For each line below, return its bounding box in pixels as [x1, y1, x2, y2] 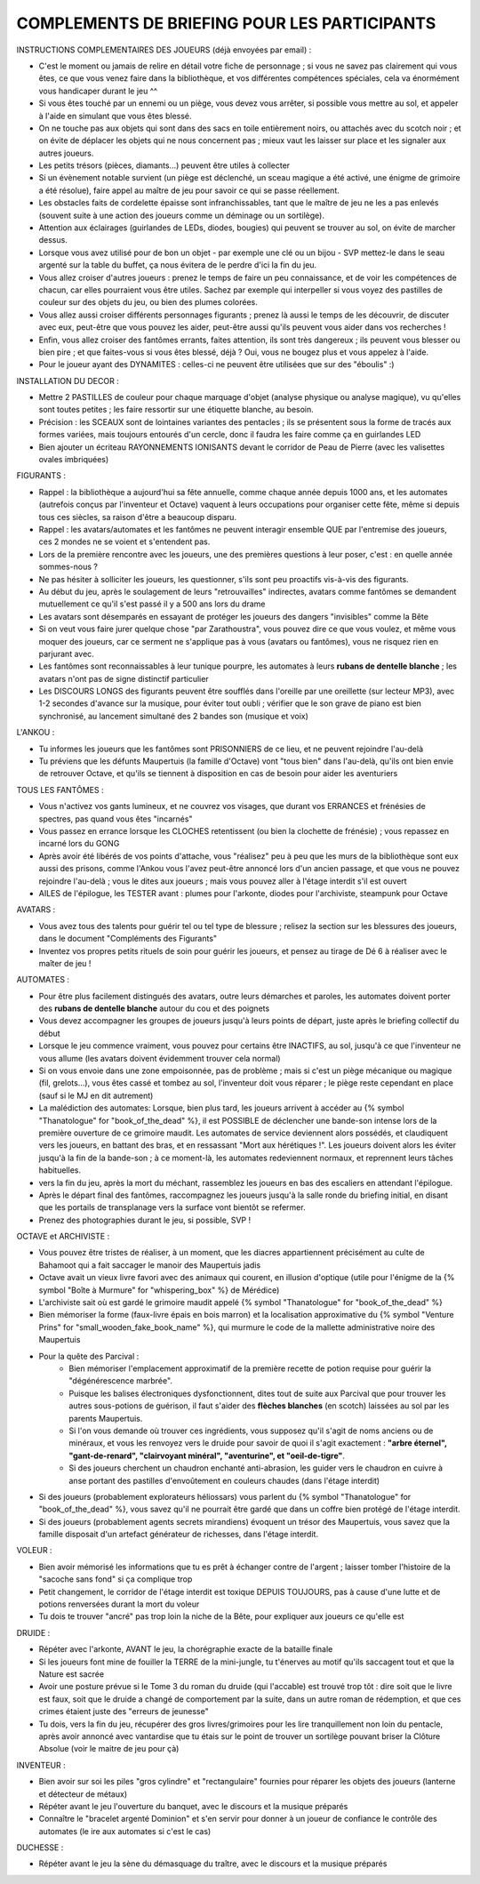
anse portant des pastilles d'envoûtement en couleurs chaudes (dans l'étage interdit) [68, 1475, 380, 1486]
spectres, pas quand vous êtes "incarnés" [38, 814, 193, 824]
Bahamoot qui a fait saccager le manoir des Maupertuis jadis [38, 1259, 261, 1271]
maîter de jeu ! [38, 958, 92, 968]
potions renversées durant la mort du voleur [38, 1599, 200, 1609]
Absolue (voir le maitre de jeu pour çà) [38, 1744, 180, 1754]
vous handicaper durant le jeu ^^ [38, 85, 158, 96]
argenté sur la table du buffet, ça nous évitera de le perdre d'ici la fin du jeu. [38, 260, 317, 270]
